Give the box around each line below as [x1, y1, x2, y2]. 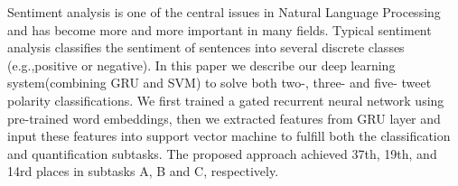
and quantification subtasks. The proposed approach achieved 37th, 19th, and [7, 144, 437, 163]
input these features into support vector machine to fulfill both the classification [7, 126, 451, 145]
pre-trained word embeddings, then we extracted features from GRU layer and [7, 108, 441, 127]
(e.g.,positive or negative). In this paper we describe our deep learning [7, 55, 396, 74]
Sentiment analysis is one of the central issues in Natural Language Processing [7, 3, 441, 21]
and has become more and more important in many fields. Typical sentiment [7, 20, 432, 39]
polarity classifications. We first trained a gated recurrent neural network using [7, 90, 444, 109]
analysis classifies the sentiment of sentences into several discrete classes [7, 38, 405, 57]
